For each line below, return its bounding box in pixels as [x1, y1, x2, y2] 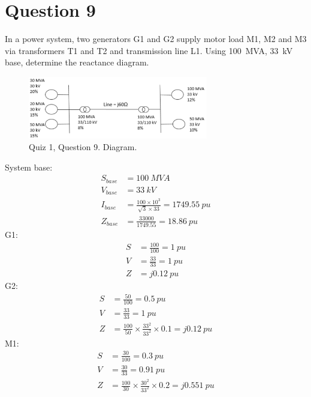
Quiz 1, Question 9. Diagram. [29, 141, 137, 153]
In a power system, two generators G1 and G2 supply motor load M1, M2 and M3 [5, 32, 307, 45]
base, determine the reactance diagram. [5, 56, 149, 68]
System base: [5, 160, 53, 173]
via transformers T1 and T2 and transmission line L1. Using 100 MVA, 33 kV [5, 44, 293, 56]
